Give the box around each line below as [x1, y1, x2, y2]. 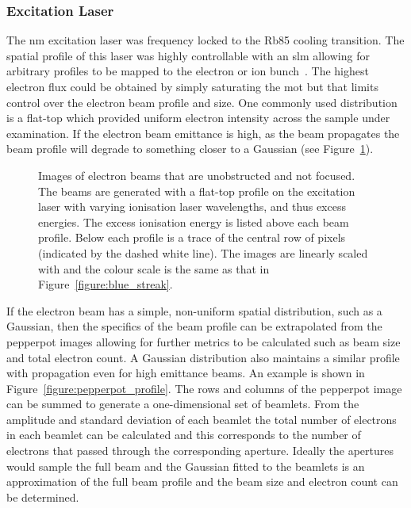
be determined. [6, 488, 79, 505]
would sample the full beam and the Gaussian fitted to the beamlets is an [6, 457, 365, 474]
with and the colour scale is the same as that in [38, 260, 270, 277]
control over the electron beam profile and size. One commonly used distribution [6, 94, 398, 110]
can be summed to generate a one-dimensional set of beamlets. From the [6, 395, 359, 412]
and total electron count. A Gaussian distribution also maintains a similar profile [6, 349, 400, 365]
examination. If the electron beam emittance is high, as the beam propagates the [6, 124, 400, 141]
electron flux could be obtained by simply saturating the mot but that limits [6, 78, 378, 94]
